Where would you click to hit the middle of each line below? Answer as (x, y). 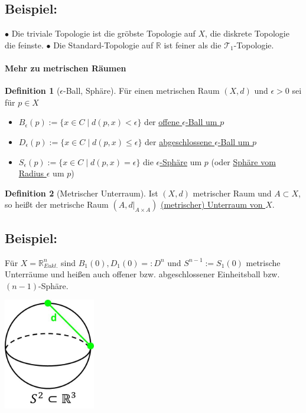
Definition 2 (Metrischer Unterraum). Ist (82, 193)
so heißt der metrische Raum (57, 204)
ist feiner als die (193, 45)
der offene (162, 122)
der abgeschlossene (178, 141)
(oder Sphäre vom (243, 161)
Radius (31, 173)
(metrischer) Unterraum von (211, 204)
